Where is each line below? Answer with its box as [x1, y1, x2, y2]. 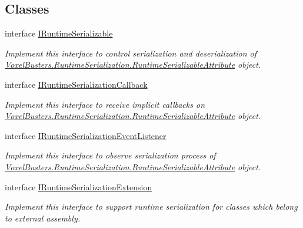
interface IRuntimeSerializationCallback [5, 78, 148, 90]
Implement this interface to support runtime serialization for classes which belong [5, 200, 298, 213]
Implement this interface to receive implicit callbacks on [5, 98, 205, 110]
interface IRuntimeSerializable [5, 27, 113, 39]
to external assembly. [5, 212, 80, 224]
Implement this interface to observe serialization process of [5, 149, 216, 161]
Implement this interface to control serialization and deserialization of [5, 47, 257, 59]
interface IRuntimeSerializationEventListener [5, 129, 167, 141]
